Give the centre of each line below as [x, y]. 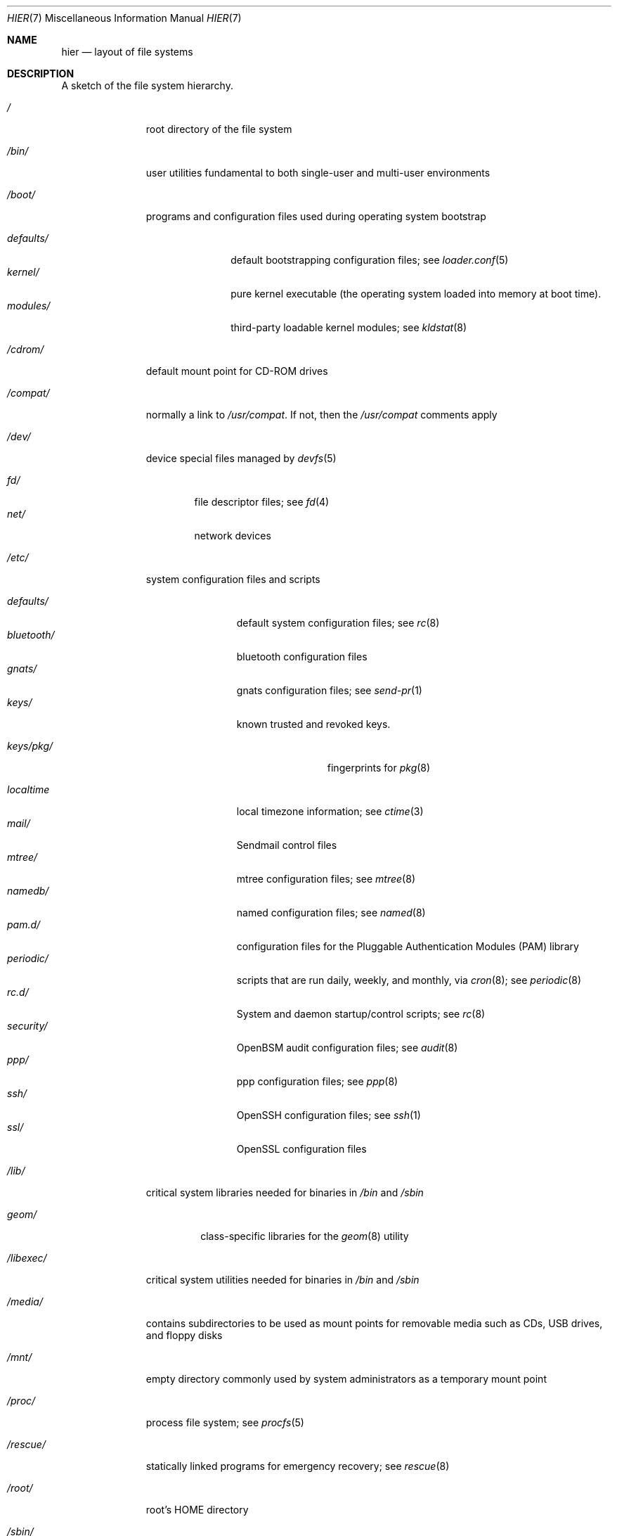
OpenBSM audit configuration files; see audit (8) [347, 1048]
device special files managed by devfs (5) [241, 458]
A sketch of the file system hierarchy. [147, 85]
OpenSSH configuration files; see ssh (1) [329, 1115]
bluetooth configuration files [302, 657]
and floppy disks [184, 1335]
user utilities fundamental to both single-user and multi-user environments [318, 173]
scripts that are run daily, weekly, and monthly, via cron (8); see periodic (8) [409, 980]
